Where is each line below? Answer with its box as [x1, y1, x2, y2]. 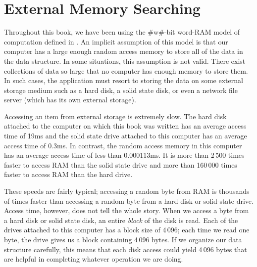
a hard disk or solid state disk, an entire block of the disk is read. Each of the [4, 215, 238, 225]
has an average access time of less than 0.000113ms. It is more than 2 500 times [4, 150, 245, 160]
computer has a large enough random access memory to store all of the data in [4, 46, 243, 56]
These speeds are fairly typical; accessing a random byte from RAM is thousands [4, 186, 250, 196]
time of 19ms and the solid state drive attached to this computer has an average [4, 131, 247, 141]
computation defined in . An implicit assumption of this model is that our [4, 36, 228, 46]
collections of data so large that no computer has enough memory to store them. [4, 65, 248, 76]
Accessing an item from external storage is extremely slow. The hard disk [4, 111, 227, 121]
